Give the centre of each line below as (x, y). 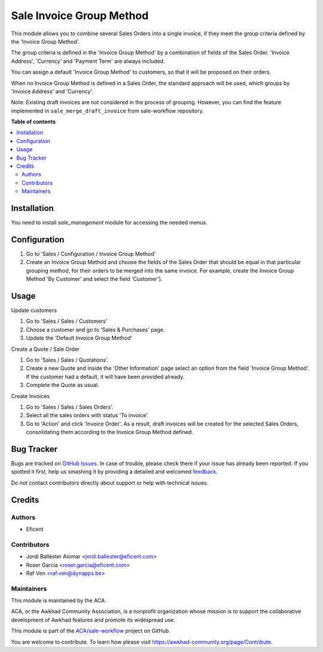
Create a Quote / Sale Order (45, 349)
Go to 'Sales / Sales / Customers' (67, 321)
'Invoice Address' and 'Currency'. (52, 91)
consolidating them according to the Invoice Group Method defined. (110, 432)
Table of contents (33, 122)
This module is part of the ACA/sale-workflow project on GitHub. (91, 631)
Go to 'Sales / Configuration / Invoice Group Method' (91, 254)
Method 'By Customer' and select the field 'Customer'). (94, 279)
